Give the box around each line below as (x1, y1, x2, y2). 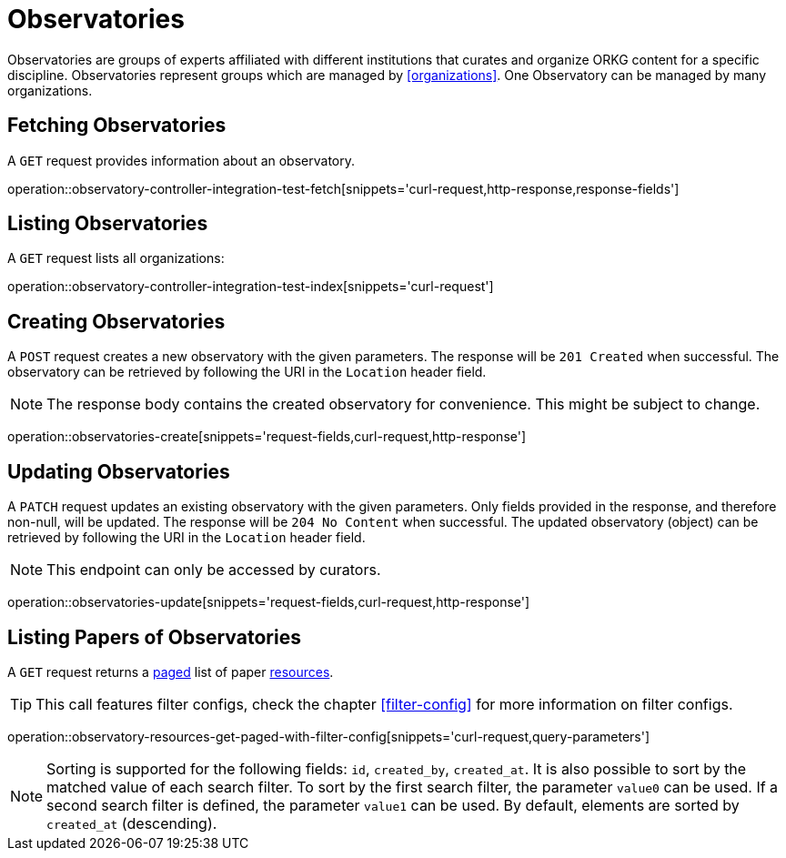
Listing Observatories (7, 212, 208, 236)
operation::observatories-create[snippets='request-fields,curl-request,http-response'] (7, 429, 527, 445)
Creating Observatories (7, 309, 226, 333)
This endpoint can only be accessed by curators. (46, 560, 381, 580)
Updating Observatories (7, 459, 230, 483)
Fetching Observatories (7, 114, 227, 137)
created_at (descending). (46, 813, 217, 833)
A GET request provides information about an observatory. (7, 152, 356, 168)
